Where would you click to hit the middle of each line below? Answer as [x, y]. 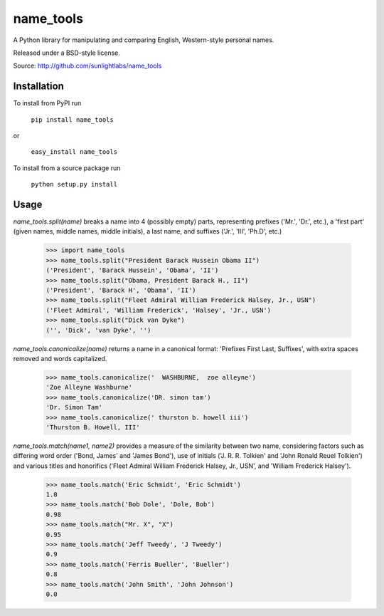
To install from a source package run [67, 168]
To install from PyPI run [47, 103]
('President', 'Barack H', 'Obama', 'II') [121, 291]
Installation [38, 87]
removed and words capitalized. [60, 358]
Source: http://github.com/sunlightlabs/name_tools [87, 66]
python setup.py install [74, 184]
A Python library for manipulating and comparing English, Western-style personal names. [144, 40]
